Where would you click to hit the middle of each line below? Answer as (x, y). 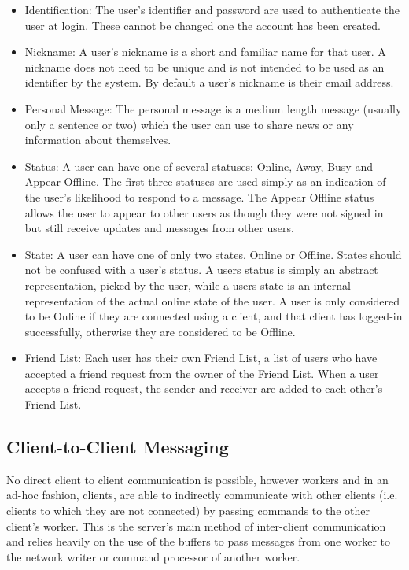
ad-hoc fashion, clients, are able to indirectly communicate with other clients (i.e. (202, 495)
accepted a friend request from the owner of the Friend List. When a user (202, 373)
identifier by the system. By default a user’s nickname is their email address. (209, 82)
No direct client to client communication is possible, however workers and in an (197, 479)
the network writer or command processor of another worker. (153, 556)
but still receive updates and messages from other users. (159, 228)
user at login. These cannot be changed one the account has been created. (203, 25)
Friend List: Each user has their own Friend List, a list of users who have (201, 358)
